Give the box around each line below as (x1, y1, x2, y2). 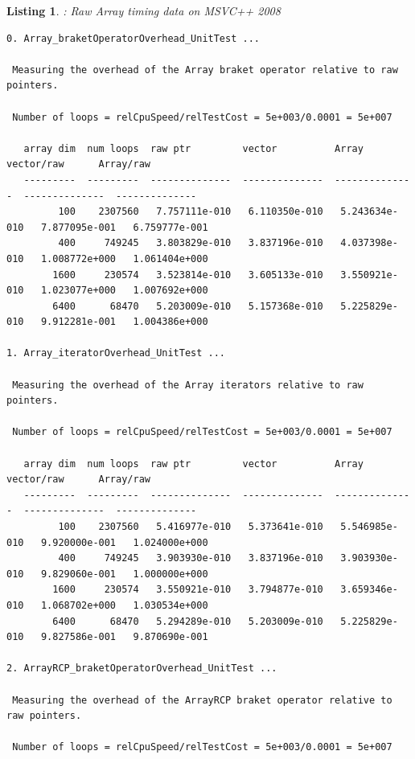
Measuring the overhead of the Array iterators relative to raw (12, 379, 364, 391)
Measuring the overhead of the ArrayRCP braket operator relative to (12, 694, 392, 706)
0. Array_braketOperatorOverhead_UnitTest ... (6, 32, 260, 44)
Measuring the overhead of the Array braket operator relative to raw (12, 64, 398, 76)
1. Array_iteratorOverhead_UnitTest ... (6, 347, 226, 359)
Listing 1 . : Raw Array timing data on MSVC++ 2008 (6, 2, 281, 18)
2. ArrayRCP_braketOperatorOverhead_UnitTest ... (6, 663, 277, 675)
